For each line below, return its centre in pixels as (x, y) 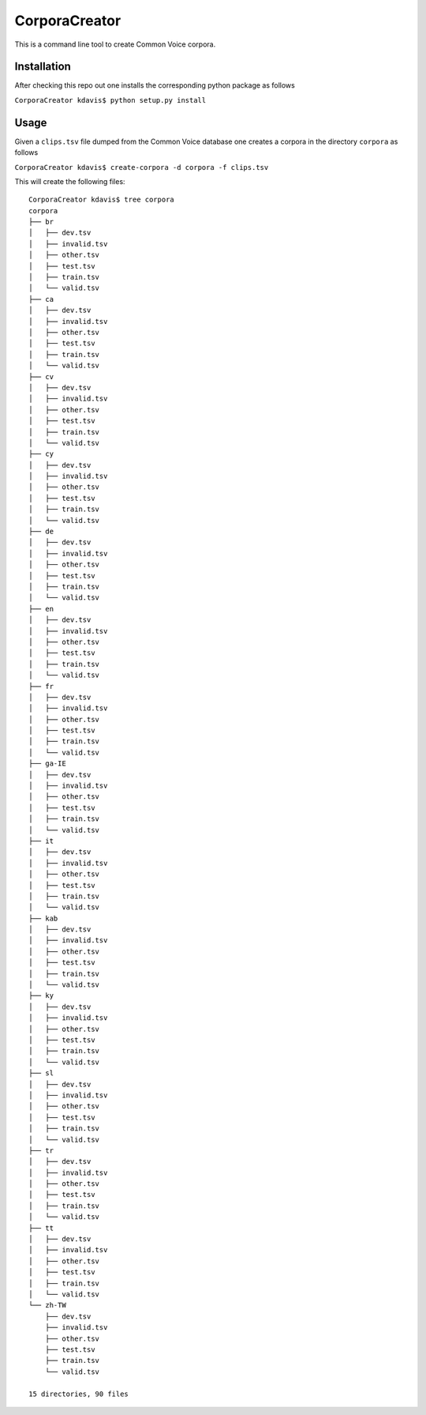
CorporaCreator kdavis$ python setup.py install (110, 100)
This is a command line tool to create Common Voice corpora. (115, 44)
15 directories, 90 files (79, 1394)
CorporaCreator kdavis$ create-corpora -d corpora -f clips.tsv (142, 167)
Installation (43, 67)
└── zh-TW (47, 1305)
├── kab (43, 918)
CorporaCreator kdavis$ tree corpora (102, 200)
